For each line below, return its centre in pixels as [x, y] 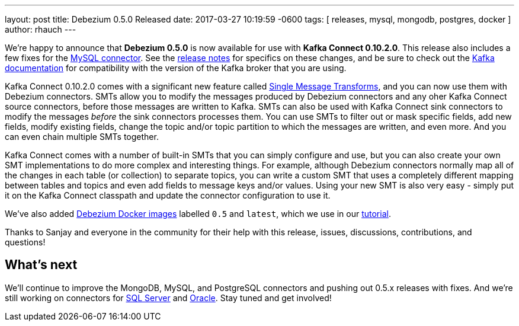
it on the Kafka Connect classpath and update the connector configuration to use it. [168, 195]
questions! [25, 242]
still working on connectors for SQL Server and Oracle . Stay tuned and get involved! [168, 298]
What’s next [41, 265]
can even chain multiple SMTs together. [82, 137]
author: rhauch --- [41, 29]
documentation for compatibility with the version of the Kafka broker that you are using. [176, 68]
